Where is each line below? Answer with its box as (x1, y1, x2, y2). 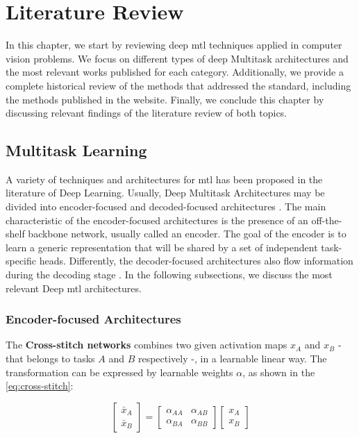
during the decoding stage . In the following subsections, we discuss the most (6, 267, 333, 282)
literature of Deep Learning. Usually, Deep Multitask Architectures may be (6, 185, 325, 200)
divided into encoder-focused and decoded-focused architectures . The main (6, 199, 326, 214)
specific (6, 253, 37, 268)
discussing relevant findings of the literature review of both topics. (6, 106, 287, 120)
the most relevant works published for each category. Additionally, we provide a (6, 65, 344, 79)
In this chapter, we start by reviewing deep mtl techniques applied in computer (6, 37, 342, 52)
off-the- (311, 212, 342, 227)
